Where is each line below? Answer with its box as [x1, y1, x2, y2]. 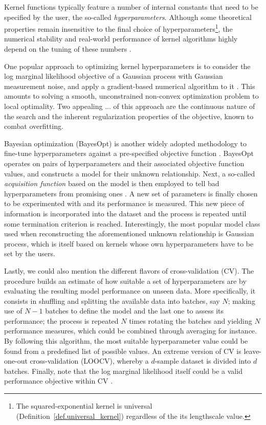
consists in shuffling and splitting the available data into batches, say [4, 295, 220, 306]
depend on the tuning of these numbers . [4, 43, 131, 54]
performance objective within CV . [4, 375, 113, 386]
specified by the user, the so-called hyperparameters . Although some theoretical [4, 11, 252, 22]
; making [228, 295, 255, 306]
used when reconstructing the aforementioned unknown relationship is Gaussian [4, 228, 254, 239]
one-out [4, 355, 28, 366]
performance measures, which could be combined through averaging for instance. [4, 325, 257, 336]
